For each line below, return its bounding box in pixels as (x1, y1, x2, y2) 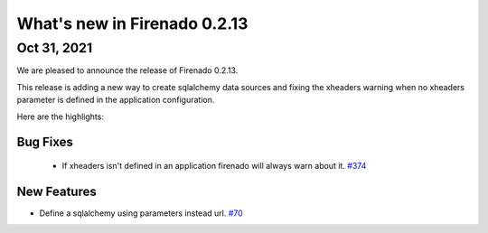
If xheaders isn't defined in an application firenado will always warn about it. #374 (61, 160, 367, 171)
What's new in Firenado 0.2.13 (16, 14, 249, 33)
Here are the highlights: (16, 111, 104, 122)
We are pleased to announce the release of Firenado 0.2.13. (16, 65, 239, 76)
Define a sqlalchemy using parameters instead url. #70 (39, 208, 243, 219)
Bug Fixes (16, 135, 74, 150)
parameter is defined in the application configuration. (16, 95, 215, 106)
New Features (16, 183, 97, 199)
